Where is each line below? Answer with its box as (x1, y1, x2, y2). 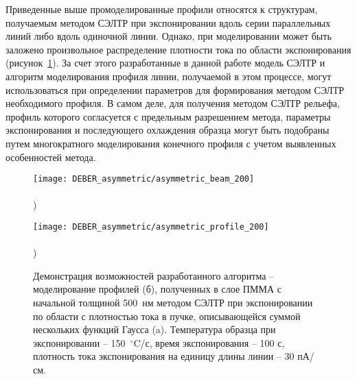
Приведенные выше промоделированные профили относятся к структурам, (5, 2, 318, 16)
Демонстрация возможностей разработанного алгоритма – (33, 268, 275, 282)
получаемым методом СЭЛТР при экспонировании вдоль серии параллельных (5, 15, 331, 29)
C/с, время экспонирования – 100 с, (133, 335, 285, 350)
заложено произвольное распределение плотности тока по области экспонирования (5, 42, 352, 56)
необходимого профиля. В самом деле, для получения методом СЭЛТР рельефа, (5, 96, 340, 110)
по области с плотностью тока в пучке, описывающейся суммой (33, 308, 301, 323)
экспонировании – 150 (33, 335, 126, 350)
